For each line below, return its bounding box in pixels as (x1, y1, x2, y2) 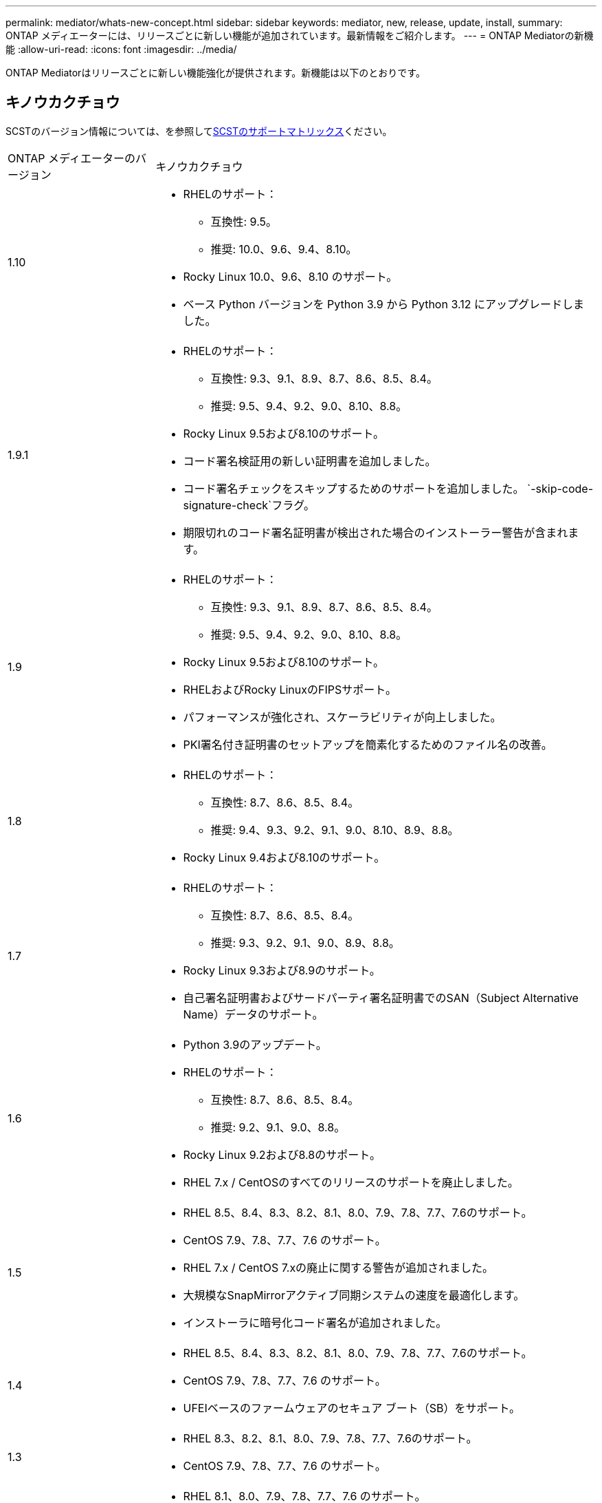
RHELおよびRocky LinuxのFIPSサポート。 (183, 682, 397, 696)
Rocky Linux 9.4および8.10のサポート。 (183, 850, 386, 864)
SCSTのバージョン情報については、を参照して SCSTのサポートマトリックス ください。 (5, 125, 392, 137)
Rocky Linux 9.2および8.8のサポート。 (183, 1147, 381, 1162)
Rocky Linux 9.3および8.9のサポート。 (183, 963, 381, 977)
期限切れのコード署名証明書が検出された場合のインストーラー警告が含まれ (183, 525, 568, 540)
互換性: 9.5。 (210, 214, 278, 228)
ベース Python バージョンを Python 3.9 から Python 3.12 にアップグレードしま (183, 297, 584, 311)
